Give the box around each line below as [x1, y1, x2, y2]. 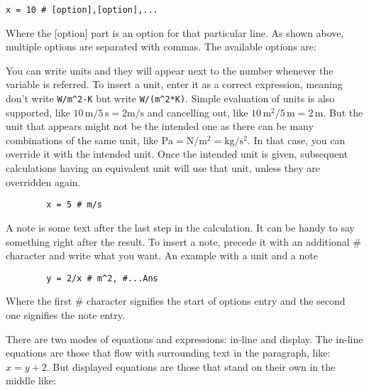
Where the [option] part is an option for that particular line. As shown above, [6, 25, 344, 40]
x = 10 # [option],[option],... [6, 5, 158, 15]
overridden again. [6, 174, 81, 189]
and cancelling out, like [147, 104, 248, 119]
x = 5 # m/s [46, 200, 103, 210]
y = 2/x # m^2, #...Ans [46, 273, 158, 283]
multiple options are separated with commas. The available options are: [6, 39, 316, 54]
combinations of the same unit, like [6, 132, 158, 147]
